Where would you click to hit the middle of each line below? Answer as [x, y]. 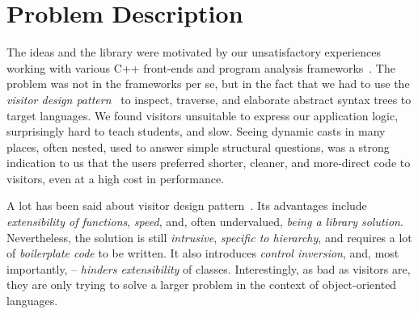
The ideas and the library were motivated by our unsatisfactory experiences [194, 52]
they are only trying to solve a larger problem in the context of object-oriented [202, 285]
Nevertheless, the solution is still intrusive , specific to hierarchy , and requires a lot [209, 237]
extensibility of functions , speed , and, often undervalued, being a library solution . [205, 222]
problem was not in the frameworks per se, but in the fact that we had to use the [208, 84]
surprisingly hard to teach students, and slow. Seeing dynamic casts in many [196, 131]
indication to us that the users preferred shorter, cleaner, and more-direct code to [209, 163]
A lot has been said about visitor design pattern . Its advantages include [187, 205]
